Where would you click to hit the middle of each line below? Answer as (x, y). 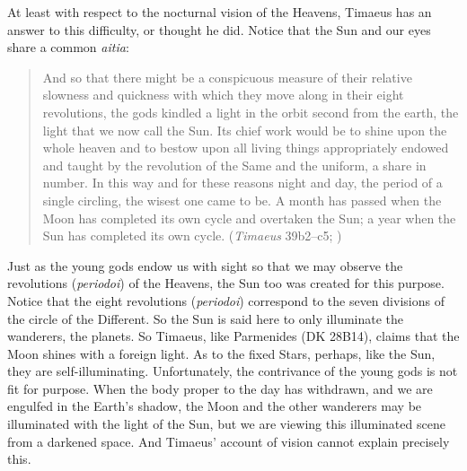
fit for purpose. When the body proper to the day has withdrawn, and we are (220, 388)
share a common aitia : (68, 47)
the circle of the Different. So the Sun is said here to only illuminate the (206, 318)
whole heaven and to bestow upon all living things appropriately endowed (246, 148)
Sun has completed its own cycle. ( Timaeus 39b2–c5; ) (192, 235)
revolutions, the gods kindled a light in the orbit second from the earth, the (251, 112)
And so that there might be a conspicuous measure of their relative (227, 77)
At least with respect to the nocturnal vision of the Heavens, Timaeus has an (220, 12)
